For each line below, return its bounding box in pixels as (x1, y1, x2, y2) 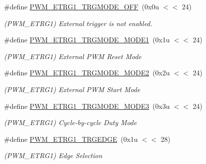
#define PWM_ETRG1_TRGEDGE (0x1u (4, 133, 138, 144)
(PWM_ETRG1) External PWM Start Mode (4, 84, 140, 94)
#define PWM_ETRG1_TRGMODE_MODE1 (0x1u (4, 34, 170, 45)
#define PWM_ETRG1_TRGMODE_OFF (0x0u (4, 1, 159, 11)
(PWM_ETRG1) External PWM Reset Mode (4, 51, 142, 61)
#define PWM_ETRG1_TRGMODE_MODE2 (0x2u (4, 67, 170, 78)
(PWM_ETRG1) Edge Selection (4, 150, 102, 161)
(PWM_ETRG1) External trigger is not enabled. (4, 18, 153, 28)
